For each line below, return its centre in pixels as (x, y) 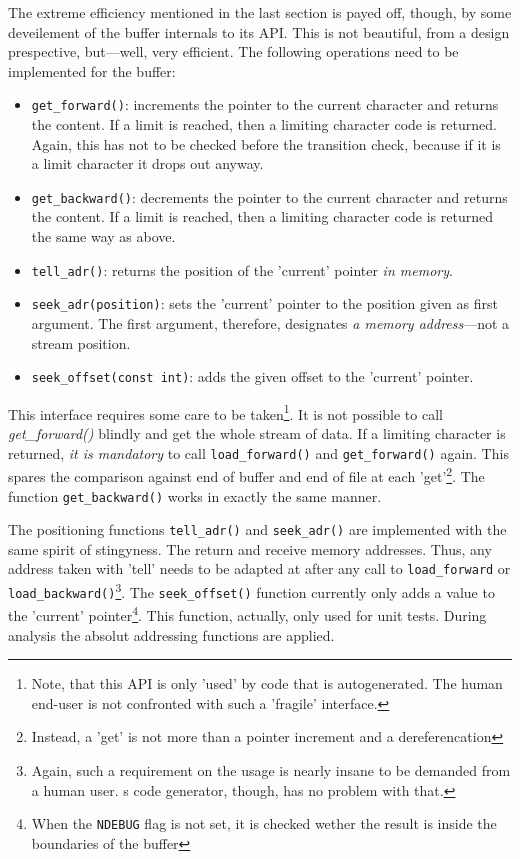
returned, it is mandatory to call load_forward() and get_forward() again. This (258, 452)
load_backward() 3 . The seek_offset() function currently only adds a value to (251, 590)
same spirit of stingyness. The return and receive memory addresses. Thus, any (250, 548)
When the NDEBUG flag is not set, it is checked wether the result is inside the (264, 823)
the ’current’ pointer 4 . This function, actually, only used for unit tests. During (247, 614)
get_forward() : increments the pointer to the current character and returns (265, 104)
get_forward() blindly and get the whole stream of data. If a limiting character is (257, 433)
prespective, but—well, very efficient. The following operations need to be (233, 51)
